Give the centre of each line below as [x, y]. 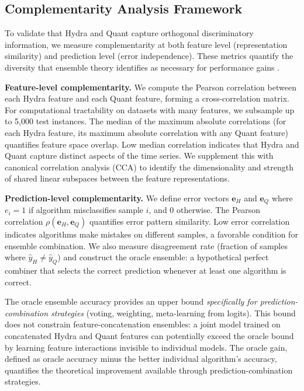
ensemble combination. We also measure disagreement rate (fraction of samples [146, 245]
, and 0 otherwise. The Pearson [205, 210]
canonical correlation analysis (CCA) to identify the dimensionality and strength [149, 167]
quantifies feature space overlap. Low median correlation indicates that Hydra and [152, 144]
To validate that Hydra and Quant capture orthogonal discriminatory [129, 33]
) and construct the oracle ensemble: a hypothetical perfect [163, 257]
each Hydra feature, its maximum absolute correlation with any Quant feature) [146, 132]
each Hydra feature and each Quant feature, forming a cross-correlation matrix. [147, 98]
